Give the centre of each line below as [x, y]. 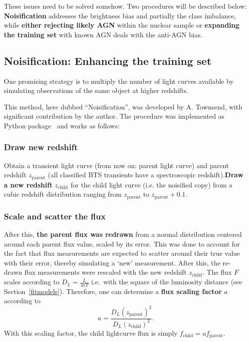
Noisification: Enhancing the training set [108, 60]
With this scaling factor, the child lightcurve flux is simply [91, 333]
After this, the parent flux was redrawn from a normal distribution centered [123, 234]
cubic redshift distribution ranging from [63, 194]
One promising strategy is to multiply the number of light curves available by [119, 81]
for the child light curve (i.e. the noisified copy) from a [151, 184]
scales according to [32, 282]
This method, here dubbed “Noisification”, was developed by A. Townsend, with [123, 106]
